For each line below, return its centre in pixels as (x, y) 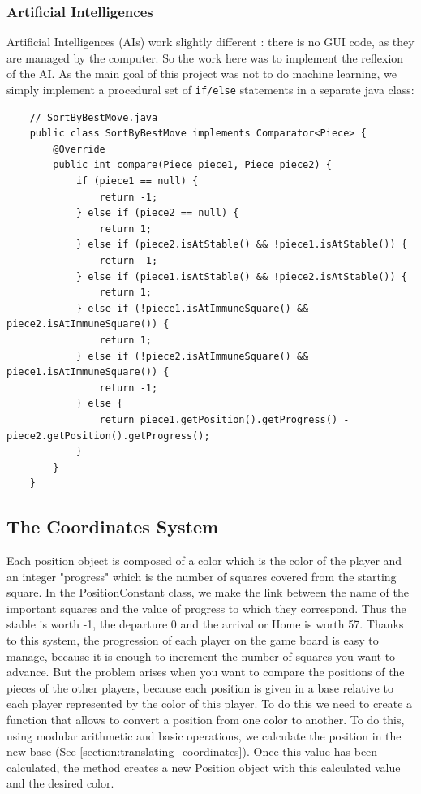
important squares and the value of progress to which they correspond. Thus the (206, 608)
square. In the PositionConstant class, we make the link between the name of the (208, 592)
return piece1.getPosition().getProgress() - (224, 419)
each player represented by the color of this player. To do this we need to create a (210, 703)
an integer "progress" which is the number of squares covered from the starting (202, 576)
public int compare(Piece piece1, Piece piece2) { (192, 165)
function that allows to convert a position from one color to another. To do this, (206, 720)
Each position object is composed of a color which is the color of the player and (204, 561)
